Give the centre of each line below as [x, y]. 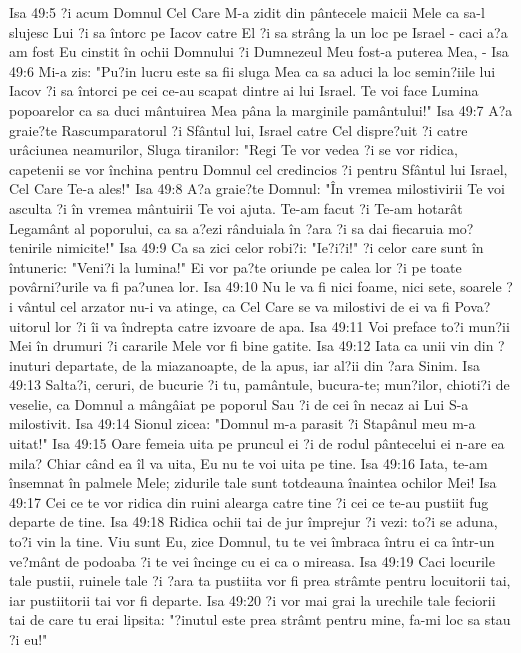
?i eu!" [28, 639]
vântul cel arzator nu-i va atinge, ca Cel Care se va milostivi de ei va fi [233, 305]
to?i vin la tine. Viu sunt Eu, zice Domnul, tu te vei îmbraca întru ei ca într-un [252, 541]
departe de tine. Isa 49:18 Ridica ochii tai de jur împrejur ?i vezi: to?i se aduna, [253, 521]
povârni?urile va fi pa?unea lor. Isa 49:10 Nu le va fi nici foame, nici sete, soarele [255, 286]
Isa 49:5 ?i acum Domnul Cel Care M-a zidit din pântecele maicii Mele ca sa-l [247, 12]
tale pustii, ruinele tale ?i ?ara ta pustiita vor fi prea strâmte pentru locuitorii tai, [260, 580]
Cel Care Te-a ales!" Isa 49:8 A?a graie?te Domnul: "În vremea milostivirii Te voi [257, 188]
